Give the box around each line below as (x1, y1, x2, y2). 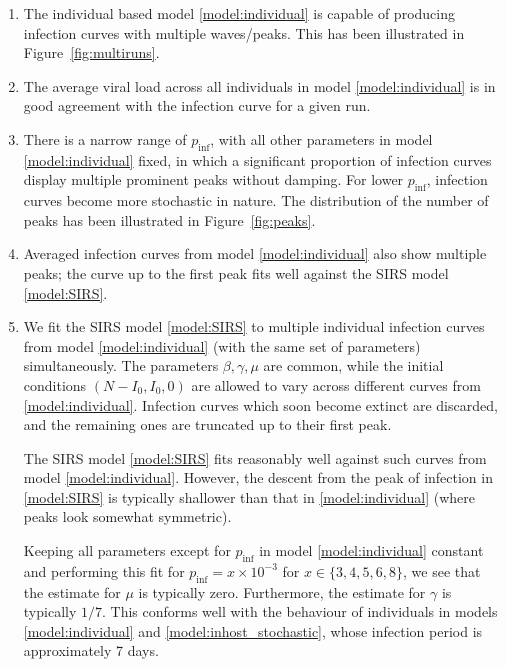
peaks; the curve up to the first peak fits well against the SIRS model (23, 262, 449, 283)
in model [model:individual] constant (259, 540, 484, 561)
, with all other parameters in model (210, 128, 433, 149)
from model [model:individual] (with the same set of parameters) (23, 335, 421, 356)
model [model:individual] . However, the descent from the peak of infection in (23, 467, 493, 488)
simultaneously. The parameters (23, 355, 219, 376)
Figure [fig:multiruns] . (23, 42, 160, 63)
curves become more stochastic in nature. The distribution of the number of (23, 190, 489, 211)
